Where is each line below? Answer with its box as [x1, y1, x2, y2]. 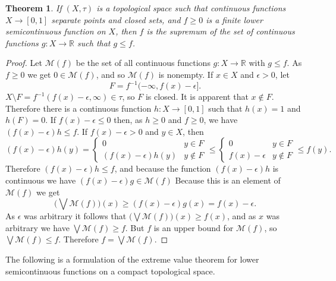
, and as [227, 210, 256, 222]
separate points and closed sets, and [51, 13, 181, 26]
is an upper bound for [153, 221, 234, 233]
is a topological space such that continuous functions [96, 2, 286, 14]
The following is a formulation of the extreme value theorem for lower [5, 253, 259, 265]
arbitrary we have [5, 221, 70, 233]
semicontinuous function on [5, 25, 106, 37]
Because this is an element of [175, 174, 281, 187]
